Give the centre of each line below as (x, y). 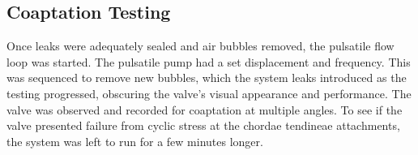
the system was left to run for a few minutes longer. (135, 141)
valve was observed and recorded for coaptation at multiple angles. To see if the (205, 109)
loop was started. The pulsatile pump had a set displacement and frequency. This (209, 61)
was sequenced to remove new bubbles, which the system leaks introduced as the (207, 77)
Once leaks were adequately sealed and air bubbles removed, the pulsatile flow (200, 46)
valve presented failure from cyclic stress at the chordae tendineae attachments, (203, 125)
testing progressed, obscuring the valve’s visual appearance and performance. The (209, 93)
